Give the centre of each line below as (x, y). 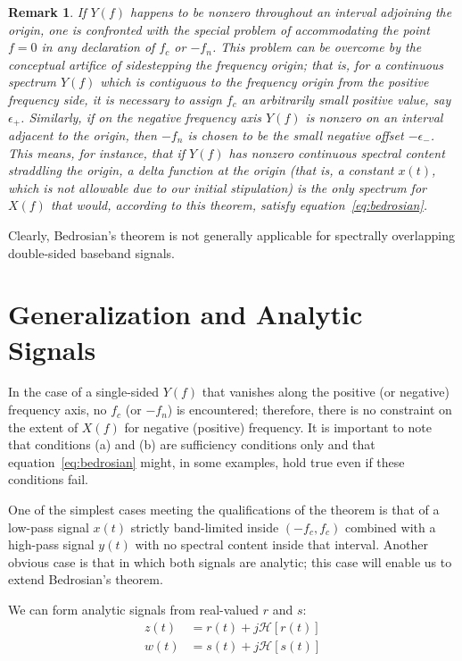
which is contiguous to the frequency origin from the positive (264, 82)
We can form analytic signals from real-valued (134, 610)
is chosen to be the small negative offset (296, 135)
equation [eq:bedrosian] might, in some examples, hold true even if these (206, 461)
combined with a (390, 527)
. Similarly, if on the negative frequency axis (141, 117)
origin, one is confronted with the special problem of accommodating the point (219, 29)
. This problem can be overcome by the (317, 47)
